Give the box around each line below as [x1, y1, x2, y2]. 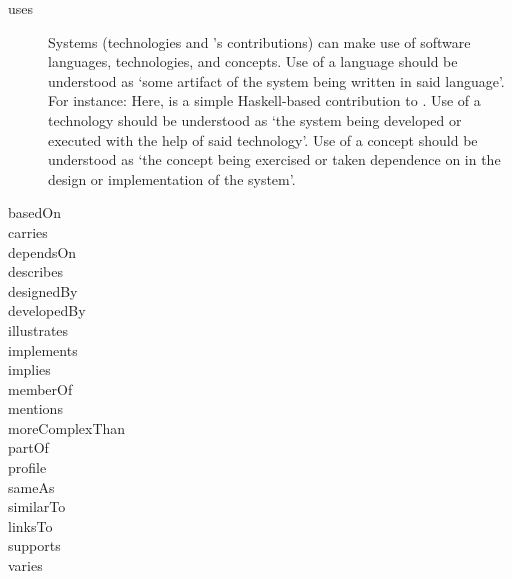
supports [8, 535, 61, 556]
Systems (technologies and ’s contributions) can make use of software [48, 31, 471, 52]
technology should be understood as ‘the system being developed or [48, 109, 462, 130]
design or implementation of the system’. [48, 168, 296, 189]
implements [8, 339, 78, 360]
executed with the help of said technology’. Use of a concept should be [48, 129, 478, 150]
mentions [8, 398, 63, 419]
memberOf [8, 378, 73, 399]
